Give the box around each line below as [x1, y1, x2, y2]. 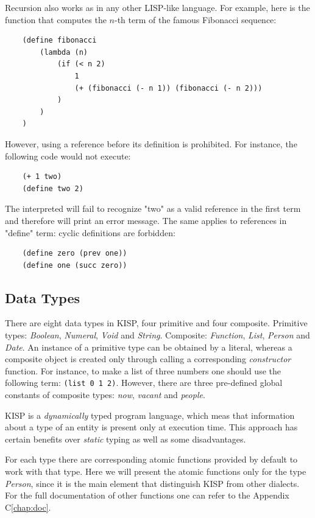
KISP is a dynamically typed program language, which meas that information [5, 408, 295, 421]
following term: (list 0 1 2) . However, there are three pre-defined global [5, 376, 283, 389]
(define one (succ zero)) [22, 261, 127, 270]
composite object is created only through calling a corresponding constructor [5, 352, 291, 365]
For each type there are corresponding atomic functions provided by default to [5, 453, 298, 466]
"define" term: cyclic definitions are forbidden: [5, 226, 175, 239]
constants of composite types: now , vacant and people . [5, 388, 205, 401]
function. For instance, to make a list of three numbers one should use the [5, 364, 281, 377]
